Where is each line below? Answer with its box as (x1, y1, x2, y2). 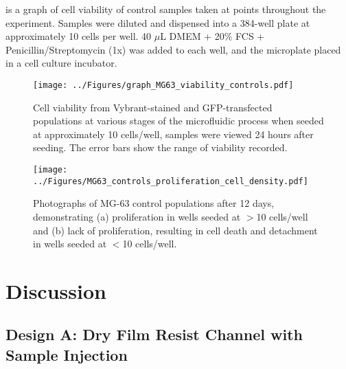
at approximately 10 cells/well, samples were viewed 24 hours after (33, 126, 314, 141)
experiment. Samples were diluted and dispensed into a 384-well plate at (5, 15, 310, 30)
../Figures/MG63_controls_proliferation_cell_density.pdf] (33, 176, 308, 186)
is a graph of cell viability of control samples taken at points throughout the (5, 2, 326, 16)
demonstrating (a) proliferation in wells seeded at (33, 209, 241, 223)
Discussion (5, 276, 106, 304)
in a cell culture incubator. (5, 56, 117, 70)
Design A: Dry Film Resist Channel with (5, 324, 303, 345)
